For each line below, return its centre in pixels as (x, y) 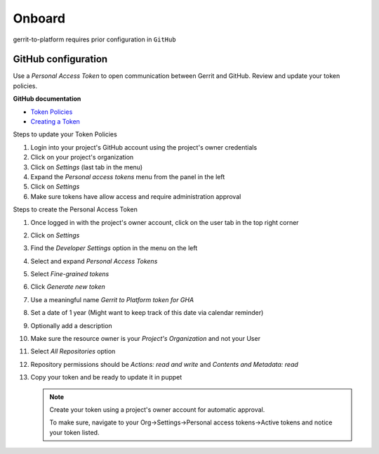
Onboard (39, 18)
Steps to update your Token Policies (65, 134)
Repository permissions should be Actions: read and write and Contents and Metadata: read (164, 364)
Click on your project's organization (82, 157)
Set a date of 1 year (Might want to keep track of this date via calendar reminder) (147, 313)
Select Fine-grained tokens (70, 274)
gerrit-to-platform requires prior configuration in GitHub (94, 39)
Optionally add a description (71, 325)
